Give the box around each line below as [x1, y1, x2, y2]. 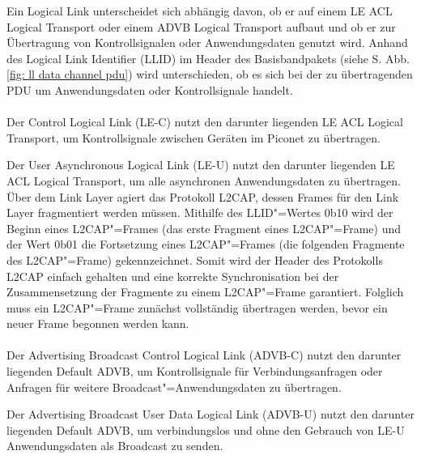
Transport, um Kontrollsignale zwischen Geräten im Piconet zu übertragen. [6, 129, 381, 146]
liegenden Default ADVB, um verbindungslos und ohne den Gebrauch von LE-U [6, 421, 405, 438]
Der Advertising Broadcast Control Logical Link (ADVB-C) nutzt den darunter [6, 346, 402, 363]
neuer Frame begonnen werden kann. [6, 315, 189, 332]
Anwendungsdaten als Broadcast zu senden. [6, 437, 223, 454]
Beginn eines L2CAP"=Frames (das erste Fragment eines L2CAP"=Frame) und [6, 219, 401, 236]
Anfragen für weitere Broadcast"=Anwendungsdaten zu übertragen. [6, 378, 342, 395]
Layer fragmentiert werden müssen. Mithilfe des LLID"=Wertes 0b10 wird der [6, 204, 393, 221]
